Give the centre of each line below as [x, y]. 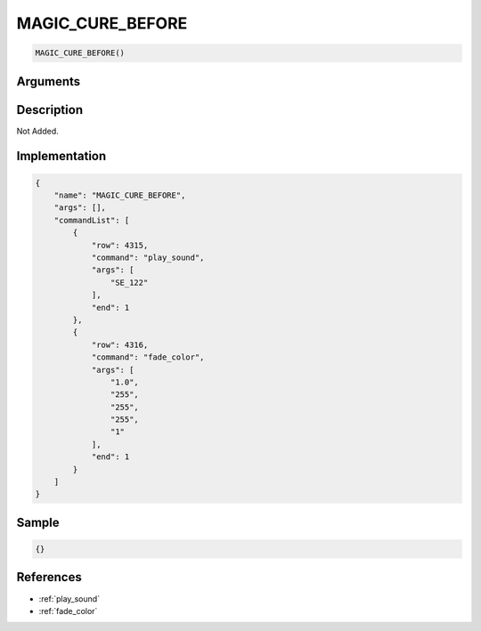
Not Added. [38, 131]
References [49, 577]
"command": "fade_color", [148, 357]
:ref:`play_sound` [69, 599]
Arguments [49, 81]
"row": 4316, [120, 344]
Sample [38, 522]
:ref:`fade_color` [68, 611]
